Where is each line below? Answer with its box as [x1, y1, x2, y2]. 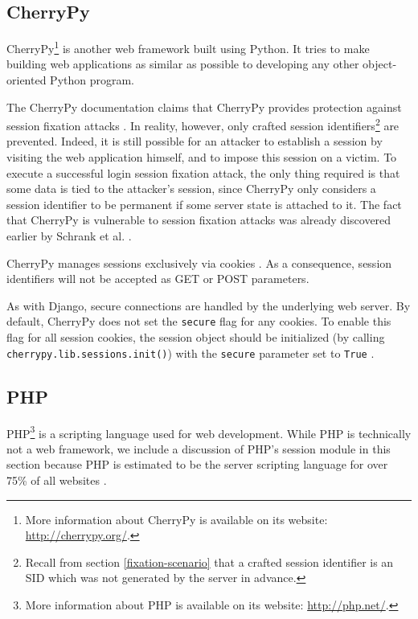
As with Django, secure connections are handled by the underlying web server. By [6, 297, 411, 314]
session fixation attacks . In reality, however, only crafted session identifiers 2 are [6, 115, 400, 133]
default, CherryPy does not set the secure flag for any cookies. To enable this [6, 313, 391, 330]
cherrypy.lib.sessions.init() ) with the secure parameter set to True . [6, 344, 375, 361]
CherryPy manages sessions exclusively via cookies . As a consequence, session [6, 254, 392, 271]
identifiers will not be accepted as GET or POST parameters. [6, 270, 309, 287]
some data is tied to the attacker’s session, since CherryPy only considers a [6, 180, 376, 197]
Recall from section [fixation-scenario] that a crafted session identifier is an [25, 553, 394, 570]
